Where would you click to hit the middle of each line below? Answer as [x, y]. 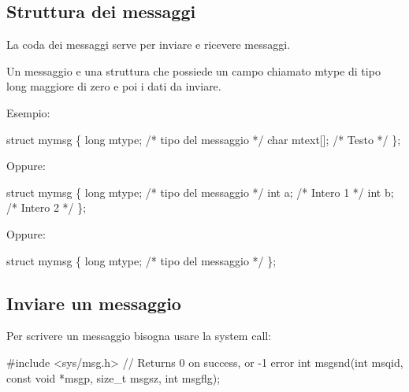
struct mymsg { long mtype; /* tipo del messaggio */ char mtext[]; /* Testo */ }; [204, 139]
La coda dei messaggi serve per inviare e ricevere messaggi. [149, 44]
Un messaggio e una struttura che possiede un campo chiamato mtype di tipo [193, 70]
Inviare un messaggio [94, 303]
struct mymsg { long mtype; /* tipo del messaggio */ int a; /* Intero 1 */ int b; [200, 192]
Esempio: [28, 112]
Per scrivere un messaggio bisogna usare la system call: [139, 336]
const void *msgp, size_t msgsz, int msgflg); [113, 377]
